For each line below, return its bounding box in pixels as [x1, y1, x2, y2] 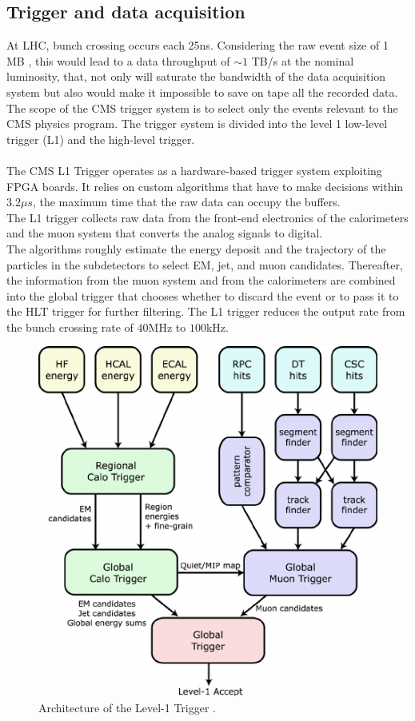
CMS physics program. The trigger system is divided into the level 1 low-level [6, 115, 388, 132]
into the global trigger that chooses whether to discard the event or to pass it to [6, 287, 399, 304]
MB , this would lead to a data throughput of [6, 52, 230, 69]
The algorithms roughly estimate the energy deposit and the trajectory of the [6, 240, 386, 257]
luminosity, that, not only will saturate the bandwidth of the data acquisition [6, 68, 386, 85]
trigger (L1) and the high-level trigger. [6, 130, 195, 147]
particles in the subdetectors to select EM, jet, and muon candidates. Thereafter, [6, 256, 403, 273]
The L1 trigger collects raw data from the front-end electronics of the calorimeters [6, 209, 409, 225]
